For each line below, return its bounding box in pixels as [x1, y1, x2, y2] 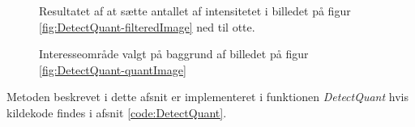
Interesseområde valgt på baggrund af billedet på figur [39, 45, 309, 62]
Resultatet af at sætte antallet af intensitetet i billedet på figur [39, 2, 351, 19]
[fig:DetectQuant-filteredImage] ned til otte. [39, 18, 255, 35]
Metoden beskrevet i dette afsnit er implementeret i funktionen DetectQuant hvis [6, 88, 409, 105]
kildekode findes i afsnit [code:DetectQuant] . [6, 104, 227, 121]
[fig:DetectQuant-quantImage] [39, 61, 186, 78]
